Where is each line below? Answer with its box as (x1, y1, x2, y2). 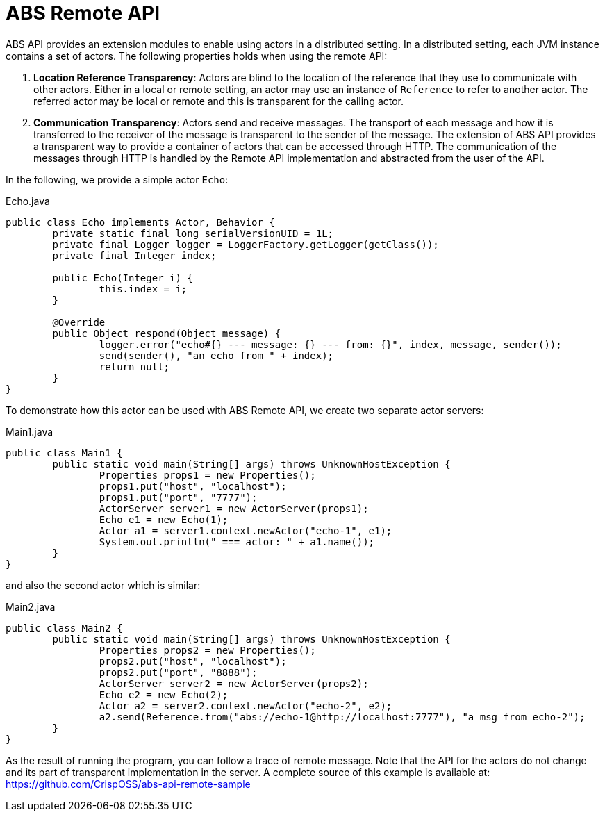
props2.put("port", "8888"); (99, 666, 258, 678)
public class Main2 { (6, 622, 123, 634)
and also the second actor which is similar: (6, 579, 201, 591)
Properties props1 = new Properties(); (99, 469, 316, 481)
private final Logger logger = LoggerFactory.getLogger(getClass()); (52, 238, 439, 250)
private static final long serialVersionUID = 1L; (52, 227, 334, 239)
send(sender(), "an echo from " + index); (99, 349, 334, 361)
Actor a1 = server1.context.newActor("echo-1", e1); (99, 525, 392, 536)
